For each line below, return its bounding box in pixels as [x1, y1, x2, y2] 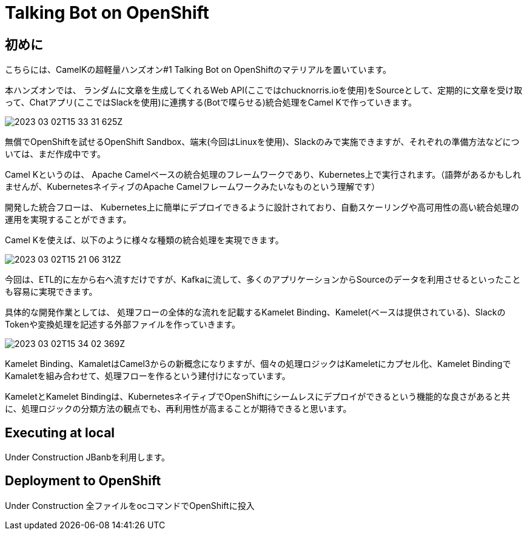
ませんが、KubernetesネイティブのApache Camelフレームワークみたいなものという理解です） [5, 181, 380, 192]
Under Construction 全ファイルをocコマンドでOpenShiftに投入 [5, 500, 255, 511]
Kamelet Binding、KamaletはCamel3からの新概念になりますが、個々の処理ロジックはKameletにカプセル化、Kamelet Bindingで [5, 358, 511, 369]
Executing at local [5, 425, 115, 440]
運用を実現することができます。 [5, 214, 132, 225]
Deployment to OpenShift [5, 473, 161, 489]
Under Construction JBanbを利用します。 [5, 452, 170, 463]
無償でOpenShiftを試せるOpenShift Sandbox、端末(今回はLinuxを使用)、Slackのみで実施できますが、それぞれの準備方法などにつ [5, 136, 520, 147]
